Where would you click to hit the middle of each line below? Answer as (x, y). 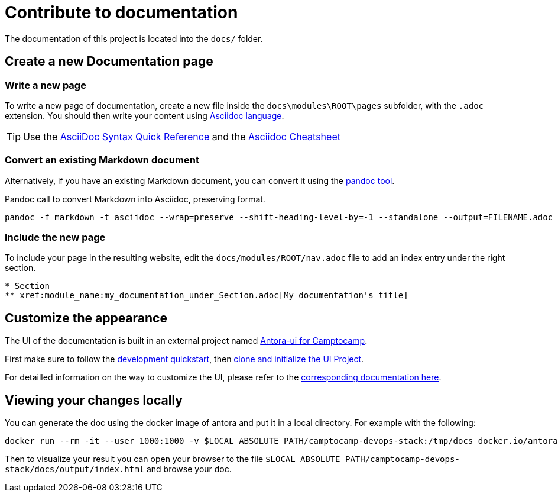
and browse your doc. (189, 469)
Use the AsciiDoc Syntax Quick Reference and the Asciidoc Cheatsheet (182, 136)
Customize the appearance (86, 318)
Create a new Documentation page (109, 62)
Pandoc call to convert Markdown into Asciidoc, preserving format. (135, 199)
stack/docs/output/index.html (75, 469)
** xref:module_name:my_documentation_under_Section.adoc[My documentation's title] (207, 296)
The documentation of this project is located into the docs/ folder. (134, 38)
